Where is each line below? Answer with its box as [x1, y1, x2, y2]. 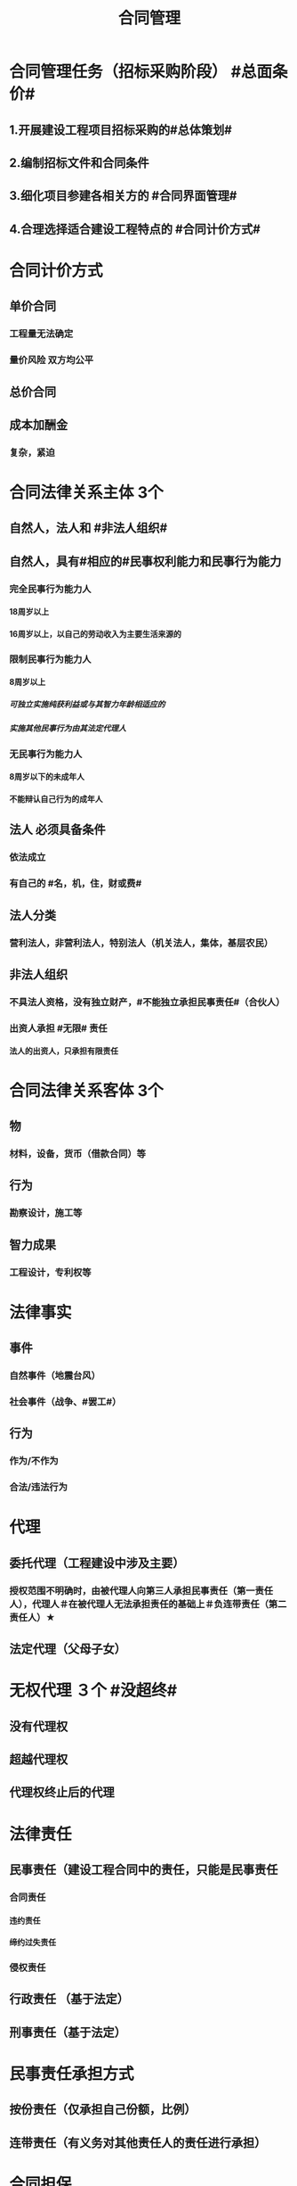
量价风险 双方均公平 [9, 354, 94, 367]
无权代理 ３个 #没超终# [9, 1680, 178, 1701]
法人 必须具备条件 [9, 822, 106, 837]
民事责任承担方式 [9, 2064, 135, 2083]
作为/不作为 [9, 1455, 60, 1467]
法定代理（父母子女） [9, 1642, 126, 1657]
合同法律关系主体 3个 [9, 483, 164, 503]
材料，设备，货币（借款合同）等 [9, 1147, 147, 1159]
